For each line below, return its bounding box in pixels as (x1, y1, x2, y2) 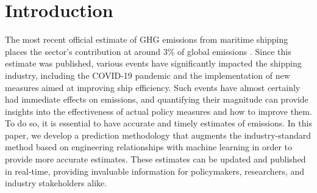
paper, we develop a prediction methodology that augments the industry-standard (5, 128, 312, 141)
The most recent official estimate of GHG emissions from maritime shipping (5, 33, 288, 46)
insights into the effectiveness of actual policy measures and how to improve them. (5, 104, 312, 117)
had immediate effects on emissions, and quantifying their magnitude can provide (5, 93, 308, 106)
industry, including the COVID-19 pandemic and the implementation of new (5, 68, 290, 81)
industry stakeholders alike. (5, 177, 107, 189)
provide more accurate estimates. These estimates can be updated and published (5, 153, 306, 166)
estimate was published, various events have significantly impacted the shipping (5, 57, 302, 70)
